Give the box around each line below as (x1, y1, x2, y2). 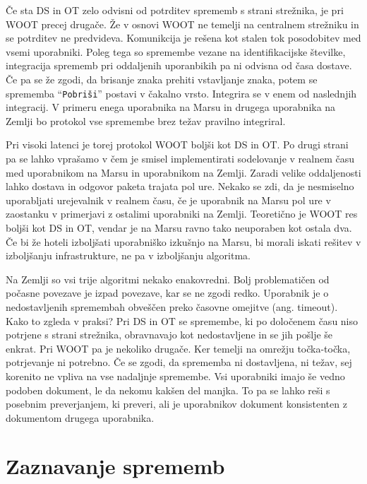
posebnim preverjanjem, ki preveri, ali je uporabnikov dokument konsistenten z (6, 396, 347, 411)
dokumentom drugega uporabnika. (6, 410, 155, 425)
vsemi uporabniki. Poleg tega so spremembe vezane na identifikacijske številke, (6, 44, 346, 59)
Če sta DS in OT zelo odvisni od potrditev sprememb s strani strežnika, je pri (6, 3, 344, 17)
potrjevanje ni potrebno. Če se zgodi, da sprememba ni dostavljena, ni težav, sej (6, 355, 352, 370)
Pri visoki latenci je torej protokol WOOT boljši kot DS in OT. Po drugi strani (6, 137, 349, 152)
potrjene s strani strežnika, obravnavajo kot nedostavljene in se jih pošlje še (6, 327, 333, 342)
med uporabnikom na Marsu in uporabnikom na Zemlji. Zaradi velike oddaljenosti (6, 165, 361, 179)
